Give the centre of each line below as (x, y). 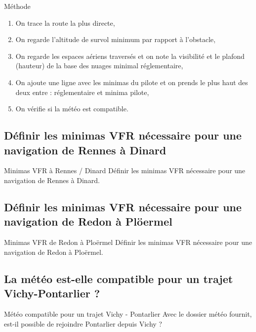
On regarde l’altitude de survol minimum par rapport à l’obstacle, (115, 39)
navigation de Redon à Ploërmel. (54, 252)
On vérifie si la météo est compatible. (72, 109)
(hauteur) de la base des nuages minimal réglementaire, (99, 66)
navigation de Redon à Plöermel (88, 221)
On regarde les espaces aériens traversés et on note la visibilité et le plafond (130, 56)
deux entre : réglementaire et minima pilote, (82, 92)
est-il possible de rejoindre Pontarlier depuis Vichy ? (83, 323)
